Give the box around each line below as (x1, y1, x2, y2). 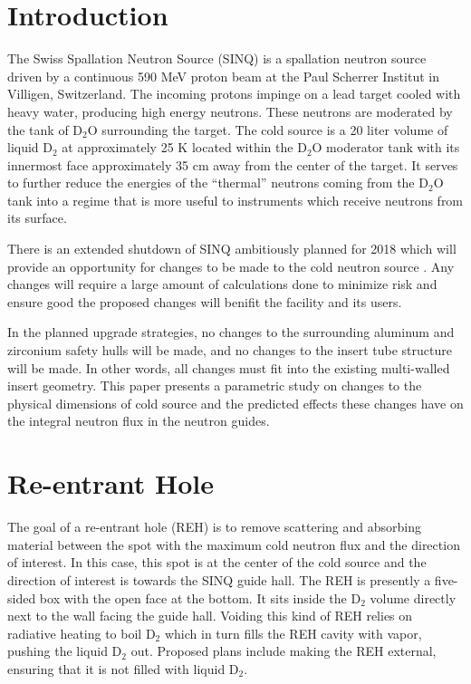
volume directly (370, 588, 457, 607)
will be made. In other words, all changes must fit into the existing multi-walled (7, 358, 450, 377)
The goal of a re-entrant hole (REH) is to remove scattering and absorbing (7, 517, 421, 536)
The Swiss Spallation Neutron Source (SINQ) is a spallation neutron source (7, 49, 427, 68)
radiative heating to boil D (7, 623, 156, 642)
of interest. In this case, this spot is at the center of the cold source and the (7, 553, 427, 572)
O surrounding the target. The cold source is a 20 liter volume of (87, 120, 448, 139)
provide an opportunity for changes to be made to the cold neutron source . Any (7, 256, 455, 275)
